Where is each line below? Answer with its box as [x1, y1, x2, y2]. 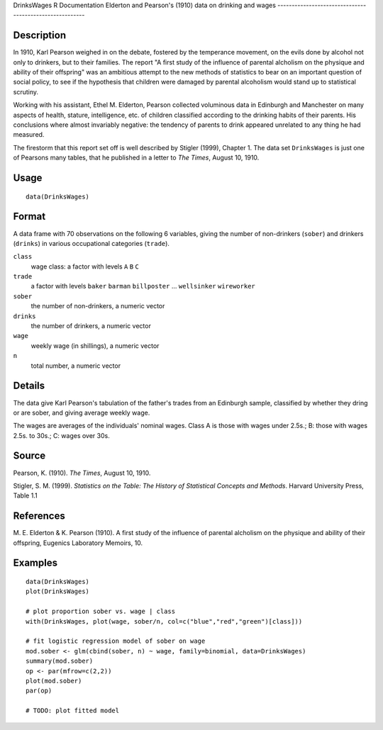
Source [13, 450, 46, 462]
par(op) [26, 687, 52, 695]
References [13, 510, 65, 522]
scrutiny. [13, 87, 39, 96]
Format [13, 210, 46, 223]
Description [13, 29, 67, 42]
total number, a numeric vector [30, 361, 121, 370]
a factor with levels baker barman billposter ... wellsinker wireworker [30, 282, 255, 291]
